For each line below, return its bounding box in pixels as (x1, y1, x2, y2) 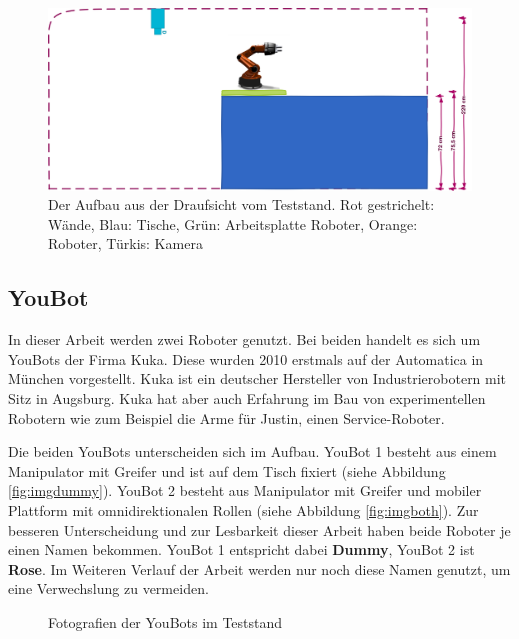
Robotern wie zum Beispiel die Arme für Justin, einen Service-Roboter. (8, 407, 445, 428)
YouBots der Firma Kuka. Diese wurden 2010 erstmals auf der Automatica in (8, 348, 484, 369)
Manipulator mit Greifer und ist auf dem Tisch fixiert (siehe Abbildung (8, 460, 446, 481)
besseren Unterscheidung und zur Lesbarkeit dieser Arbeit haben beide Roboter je (8, 519, 511, 540)
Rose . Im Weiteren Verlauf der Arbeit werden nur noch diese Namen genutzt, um (8, 558, 511, 579)
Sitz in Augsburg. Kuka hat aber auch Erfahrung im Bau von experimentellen (8, 387, 486, 408)
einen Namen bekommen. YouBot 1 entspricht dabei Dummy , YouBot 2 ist (8, 539, 475, 560)
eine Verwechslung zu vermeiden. (8, 578, 209, 599)
